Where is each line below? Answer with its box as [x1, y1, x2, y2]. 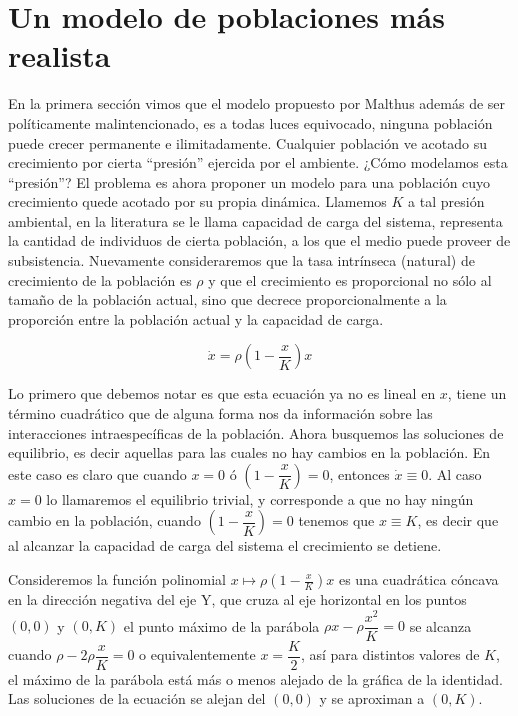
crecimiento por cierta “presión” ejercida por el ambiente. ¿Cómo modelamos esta [8, 152, 508, 173]
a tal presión [408, 191, 485, 212]
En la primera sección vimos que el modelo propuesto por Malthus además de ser [8, 93, 506, 114]
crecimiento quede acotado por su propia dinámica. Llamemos [8, 191, 387, 212]
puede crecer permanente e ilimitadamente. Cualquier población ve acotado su [8, 132, 487, 153]
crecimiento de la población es [8, 269, 192, 290]
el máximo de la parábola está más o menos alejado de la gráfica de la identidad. [8, 668, 503, 689]
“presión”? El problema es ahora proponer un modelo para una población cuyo [8, 171, 491, 192]
